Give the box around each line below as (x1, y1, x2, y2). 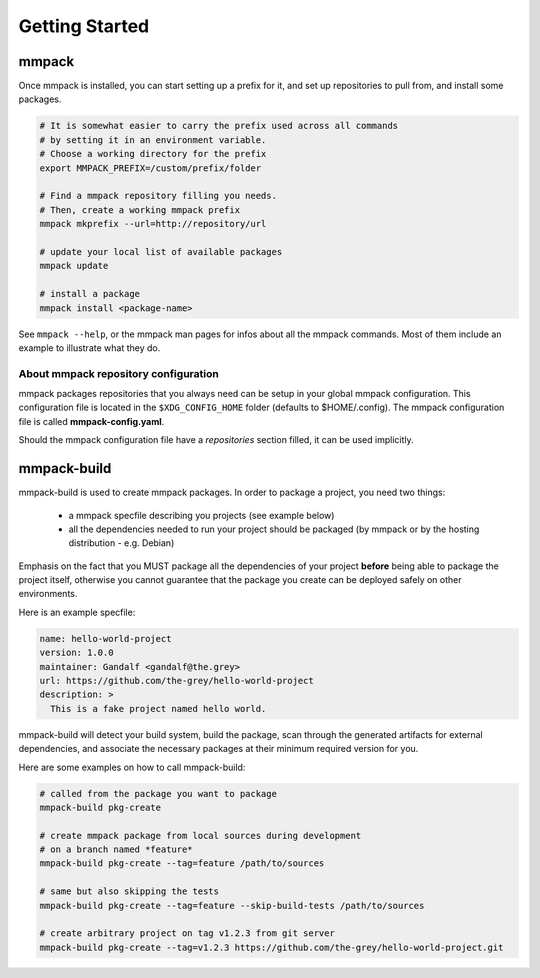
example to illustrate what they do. (18, 341, 161, 354)
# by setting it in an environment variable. (39, 134, 267, 145)
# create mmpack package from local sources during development (39, 830, 362, 841)
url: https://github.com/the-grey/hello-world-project (39, 675, 314, 686)
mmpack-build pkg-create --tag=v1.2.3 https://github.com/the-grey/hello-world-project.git (39, 941, 504, 953)
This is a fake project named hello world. (50, 703, 267, 714)
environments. (18, 588, 78, 600)
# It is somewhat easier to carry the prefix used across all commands (39, 120, 399, 132)
